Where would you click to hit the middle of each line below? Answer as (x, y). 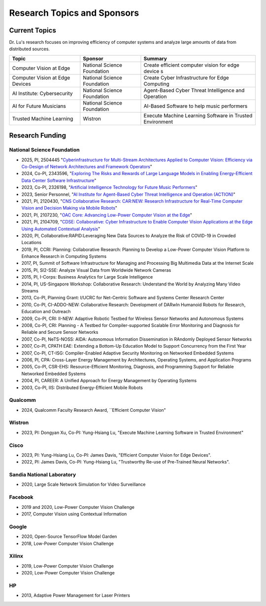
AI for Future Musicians (39, 106)
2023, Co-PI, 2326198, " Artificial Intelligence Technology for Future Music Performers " (109, 187)
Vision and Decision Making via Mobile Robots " (69, 208)
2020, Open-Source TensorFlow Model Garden (69, 536)
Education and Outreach (46, 312)
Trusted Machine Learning (43, 118)
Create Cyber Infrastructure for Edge (186, 77)
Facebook (21, 497)
